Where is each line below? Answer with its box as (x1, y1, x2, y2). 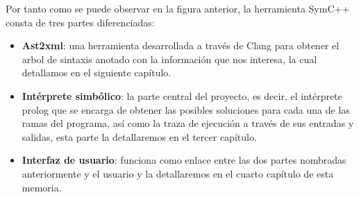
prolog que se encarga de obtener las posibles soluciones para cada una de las (22, 102, 350, 117)
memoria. (22, 180, 62, 194)
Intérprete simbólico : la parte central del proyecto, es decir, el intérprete (22, 88, 342, 103)
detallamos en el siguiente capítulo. (22, 65, 172, 80)
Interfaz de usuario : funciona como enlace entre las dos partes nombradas (22, 153, 347, 167)
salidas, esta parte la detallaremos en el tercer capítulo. (22, 129, 257, 144)
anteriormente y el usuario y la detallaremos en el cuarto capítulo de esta (22, 166, 334, 180)
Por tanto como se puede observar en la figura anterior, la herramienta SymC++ (6, 1, 350, 15)
